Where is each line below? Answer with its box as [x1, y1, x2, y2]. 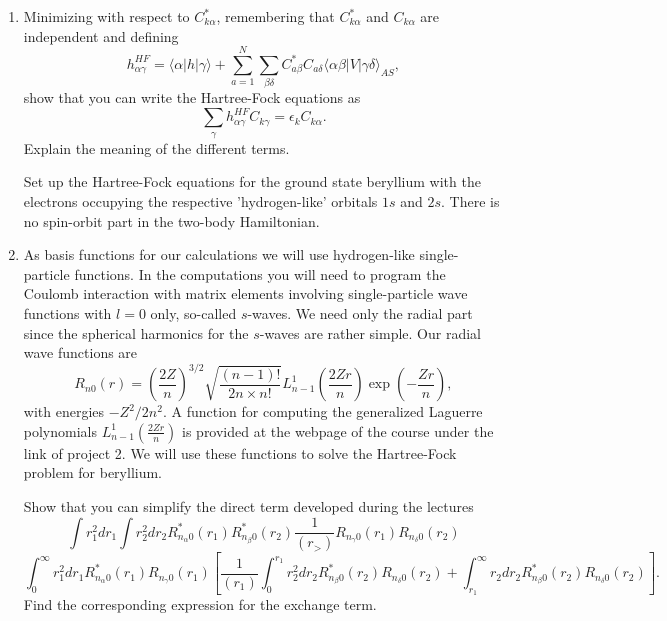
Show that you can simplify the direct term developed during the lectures [23, 496, 474, 517]
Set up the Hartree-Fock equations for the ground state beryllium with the [23, 171, 481, 192]
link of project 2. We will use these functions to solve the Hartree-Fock [23, 442, 457, 463]
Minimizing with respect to [23, 6, 190, 26]
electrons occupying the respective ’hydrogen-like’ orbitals [23, 190, 378, 211]
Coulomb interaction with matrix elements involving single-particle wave [23, 283, 468, 304]
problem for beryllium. [23, 462, 163, 483]
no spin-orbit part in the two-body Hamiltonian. [23, 210, 320, 231]
